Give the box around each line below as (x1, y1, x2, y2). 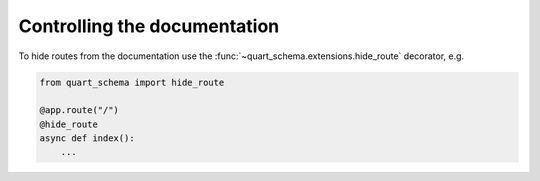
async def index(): (39, 133, 135, 144)
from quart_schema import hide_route (39, 76, 225, 88)
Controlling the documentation (18, 15, 280, 37)
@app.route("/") (39, 105, 120, 116)
